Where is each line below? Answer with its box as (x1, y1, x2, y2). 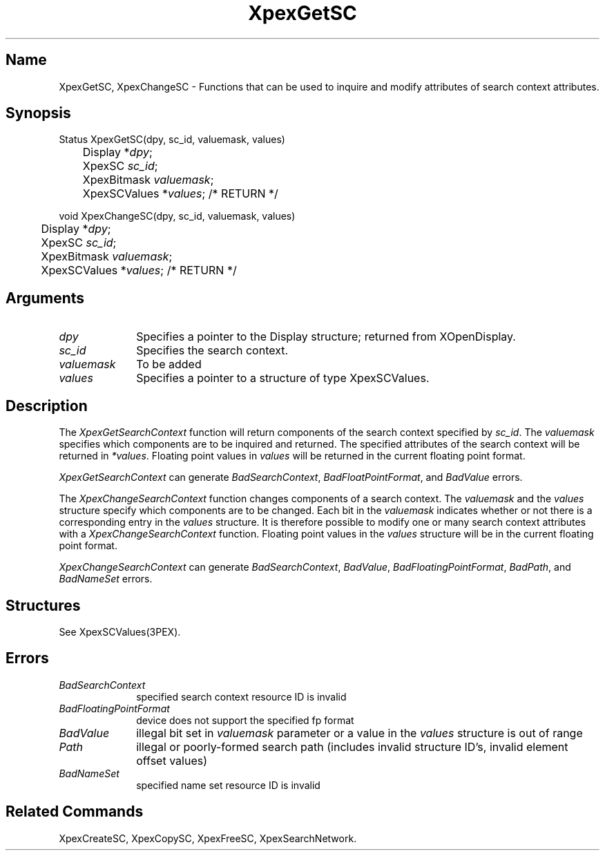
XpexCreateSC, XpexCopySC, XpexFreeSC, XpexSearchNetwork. (59, 832, 357, 844)
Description (6, 397, 88, 415)
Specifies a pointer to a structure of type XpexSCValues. (136, 371, 430, 386)
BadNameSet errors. (59, 573, 153, 585)
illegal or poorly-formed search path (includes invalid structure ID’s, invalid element (136, 739, 568, 754)
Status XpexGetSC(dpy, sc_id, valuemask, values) (59, 133, 285, 146)
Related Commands (6, 803, 144, 821)
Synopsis (6, 104, 71, 122)
